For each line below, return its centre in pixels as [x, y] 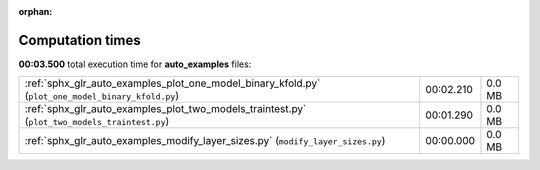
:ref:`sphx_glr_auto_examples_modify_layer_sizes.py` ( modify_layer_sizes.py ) [205, 141]
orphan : [35, 11]
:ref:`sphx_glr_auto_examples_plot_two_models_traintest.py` [165, 109]
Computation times [79, 40]
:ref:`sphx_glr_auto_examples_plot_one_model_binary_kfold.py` [172, 83]
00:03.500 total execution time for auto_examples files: [135, 64]
